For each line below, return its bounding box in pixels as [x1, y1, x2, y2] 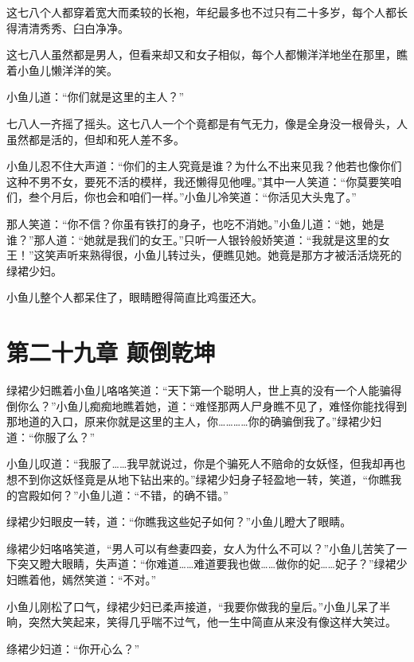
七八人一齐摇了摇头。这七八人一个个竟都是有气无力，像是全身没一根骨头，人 [6, 115, 408, 131]
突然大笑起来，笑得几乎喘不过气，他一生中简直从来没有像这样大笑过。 [28, 613, 396, 630]
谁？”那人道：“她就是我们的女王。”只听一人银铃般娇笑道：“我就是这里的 [6, 231, 379, 247]
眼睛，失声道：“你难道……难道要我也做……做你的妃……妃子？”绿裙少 [61, 555, 408, 572]
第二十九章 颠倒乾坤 [6, 336, 216, 368]
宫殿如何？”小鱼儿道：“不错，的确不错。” [17, 486, 228, 503]
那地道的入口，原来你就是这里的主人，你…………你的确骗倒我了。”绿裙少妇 [6, 413, 382, 430]
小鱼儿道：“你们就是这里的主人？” [6, 88, 185, 105]
